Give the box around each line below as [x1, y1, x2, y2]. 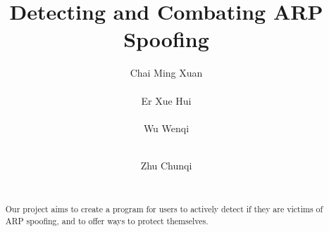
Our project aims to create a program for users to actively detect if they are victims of [5, 202, 323, 214]
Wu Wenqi [143, 120, 190, 135]
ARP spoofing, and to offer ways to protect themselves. [5, 214, 209, 226]
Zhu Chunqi [140, 157, 192, 172]
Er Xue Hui [141, 93, 192, 108]
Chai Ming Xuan [130, 65, 203, 80]
